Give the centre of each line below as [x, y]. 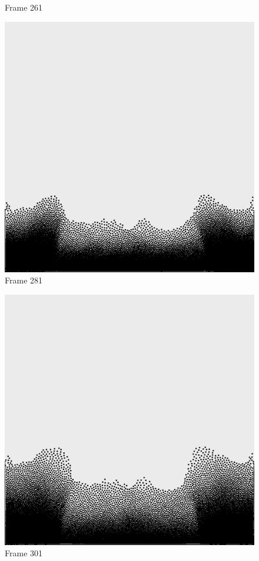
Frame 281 [24, 280]
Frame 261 [24, 7]
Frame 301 [24, 553]
